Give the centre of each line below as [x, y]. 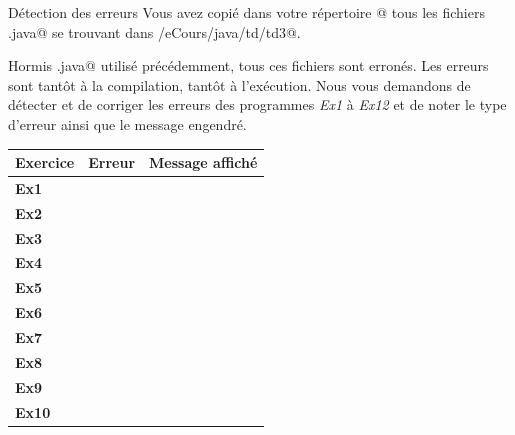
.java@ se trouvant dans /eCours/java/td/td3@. [154, 31]
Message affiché [203, 162]
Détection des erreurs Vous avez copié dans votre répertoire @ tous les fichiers [246, 12]
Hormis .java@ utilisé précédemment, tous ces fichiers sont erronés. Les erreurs [248, 65]
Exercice [45, 162]
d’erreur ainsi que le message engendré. [127, 123]
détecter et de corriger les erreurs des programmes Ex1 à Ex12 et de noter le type [257, 104]
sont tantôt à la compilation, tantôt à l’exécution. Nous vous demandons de [239, 84]
